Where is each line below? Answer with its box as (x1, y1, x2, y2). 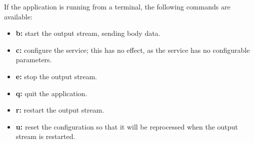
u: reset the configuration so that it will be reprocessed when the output (15, 121, 238, 132)
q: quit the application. (15, 88, 87, 98)
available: (4, 11, 32, 21)
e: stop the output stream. (15, 71, 97, 81)
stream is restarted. (15, 131, 75, 142)
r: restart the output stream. (15, 105, 104, 115)
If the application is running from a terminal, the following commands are (4, 1, 230, 11)
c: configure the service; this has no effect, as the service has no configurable (15, 44, 250, 55)
